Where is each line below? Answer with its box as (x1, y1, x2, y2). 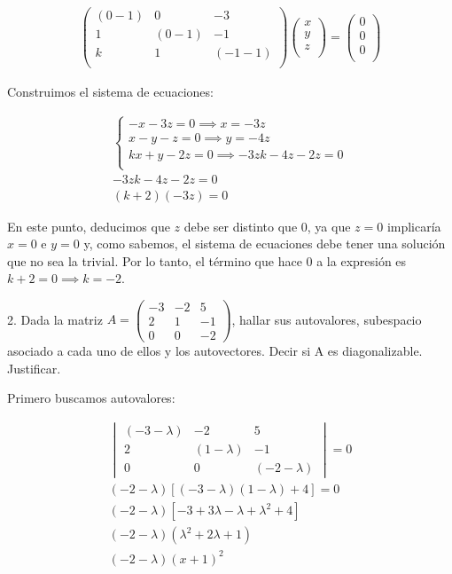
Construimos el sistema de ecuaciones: (7, 83, 214, 101)
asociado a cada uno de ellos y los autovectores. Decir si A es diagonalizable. (7, 342, 423, 360)
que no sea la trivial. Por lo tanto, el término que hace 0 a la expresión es (7, 251, 407, 270)
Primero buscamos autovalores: (7, 389, 175, 407)
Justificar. (7, 358, 61, 377)
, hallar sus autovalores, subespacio (231, 310, 422, 328)
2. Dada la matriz (7, 310, 103, 328)
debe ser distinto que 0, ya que (183, 216, 351, 235)
